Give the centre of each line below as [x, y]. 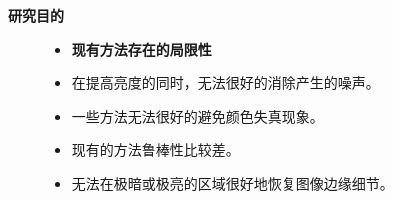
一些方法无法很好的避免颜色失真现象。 [197, 115]
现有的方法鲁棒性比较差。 [155, 149]
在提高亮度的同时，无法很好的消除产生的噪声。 [225, 82]
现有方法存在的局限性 [141, 48]
